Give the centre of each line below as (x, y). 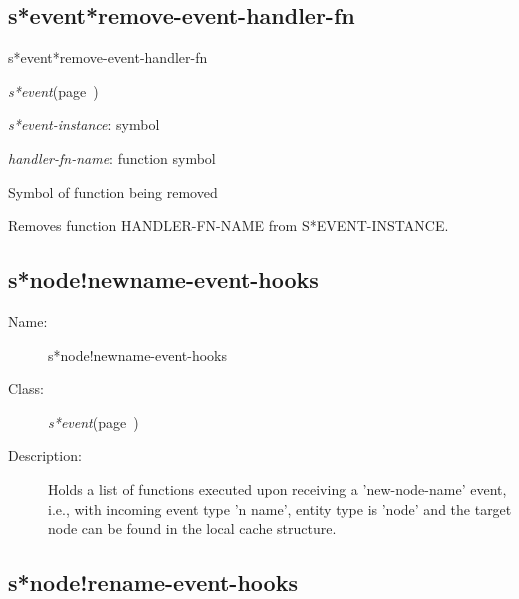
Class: (26, 388)
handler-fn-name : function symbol (112, 157)
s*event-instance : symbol (84, 124)
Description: (45, 455)
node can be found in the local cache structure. (192, 528)
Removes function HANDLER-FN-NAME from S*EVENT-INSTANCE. (228, 225)
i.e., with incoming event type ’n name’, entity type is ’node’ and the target (280, 508)
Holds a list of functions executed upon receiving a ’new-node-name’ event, (277, 488)
